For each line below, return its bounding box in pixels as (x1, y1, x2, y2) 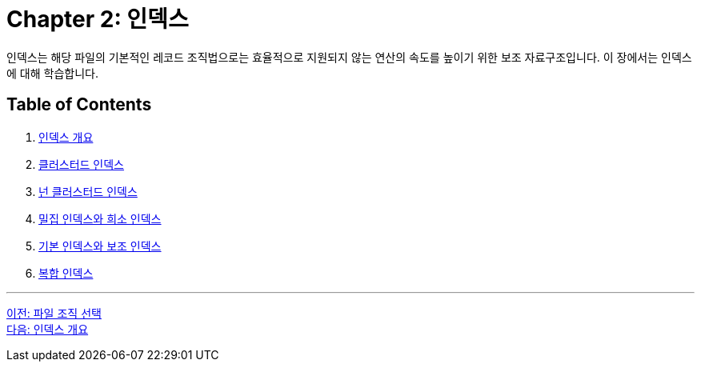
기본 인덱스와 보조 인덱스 (38, 238, 162, 253)
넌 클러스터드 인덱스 (38, 184, 138, 198)
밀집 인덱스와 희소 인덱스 (38, 211, 162, 226)
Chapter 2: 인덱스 (6, 6, 189, 33)
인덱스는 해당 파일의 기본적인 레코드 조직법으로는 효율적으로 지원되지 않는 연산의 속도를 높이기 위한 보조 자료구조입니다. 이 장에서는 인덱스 (6, 50, 692, 64)
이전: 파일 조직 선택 (6, 306, 102, 320)
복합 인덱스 (38, 266, 94, 280)
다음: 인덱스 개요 (6, 322, 89, 336)
